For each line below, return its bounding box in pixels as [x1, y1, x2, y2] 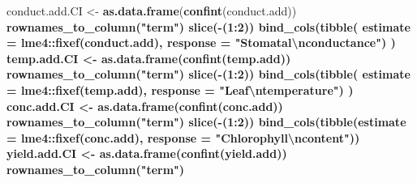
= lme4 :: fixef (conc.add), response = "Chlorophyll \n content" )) [6, 129, 360, 146]
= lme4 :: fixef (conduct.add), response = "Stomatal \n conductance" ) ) [6, 34, 396, 51]
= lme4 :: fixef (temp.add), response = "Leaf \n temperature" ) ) [6, 81, 354, 98]
